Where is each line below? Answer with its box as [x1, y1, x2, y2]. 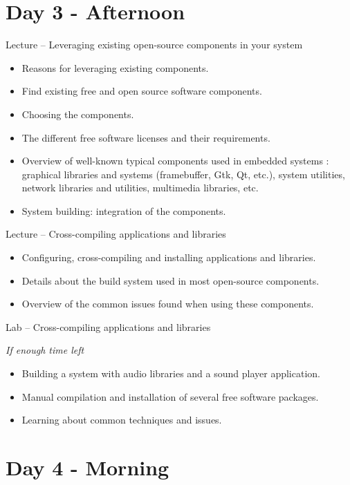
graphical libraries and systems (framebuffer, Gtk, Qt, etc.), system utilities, [21, 167, 345, 181]
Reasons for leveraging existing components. [21, 60, 209, 75]
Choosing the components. [21, 106, 134, 121]
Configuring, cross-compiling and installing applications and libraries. [21, 250, 316, 265]
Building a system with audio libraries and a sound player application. [21, 366, 320, 381]
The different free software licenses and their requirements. [21, 130, 270, 144]
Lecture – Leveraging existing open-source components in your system [6, 37, 303, 52]
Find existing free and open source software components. [21, 84, 262, 98]
